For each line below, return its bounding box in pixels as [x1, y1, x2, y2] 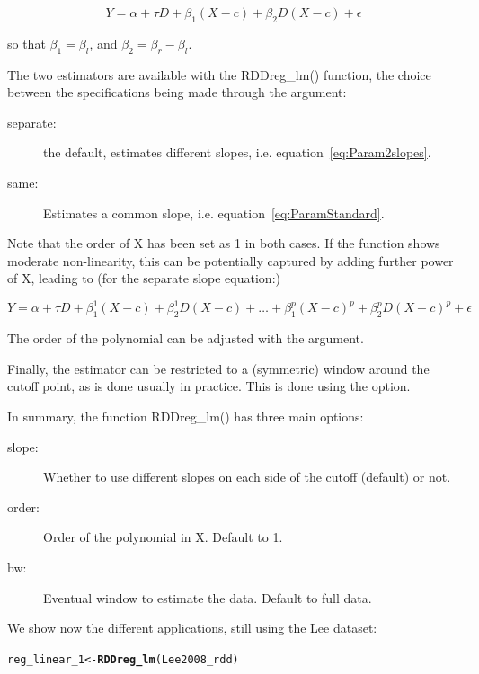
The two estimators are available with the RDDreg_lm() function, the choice [7, 65, 431, 84]
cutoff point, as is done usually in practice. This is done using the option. [7, 377, 411, 395]
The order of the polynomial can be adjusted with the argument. [7, 329, 364, 348]
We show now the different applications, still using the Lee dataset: [7, 618, 377, 637]
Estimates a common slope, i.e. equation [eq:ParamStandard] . [43, 203, 385, 222]
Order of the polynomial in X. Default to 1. [43, 528, 283, 546]
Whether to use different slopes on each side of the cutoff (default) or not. [43, 467, 451, 486]
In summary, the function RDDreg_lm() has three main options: [7, 407, 364, 426]
